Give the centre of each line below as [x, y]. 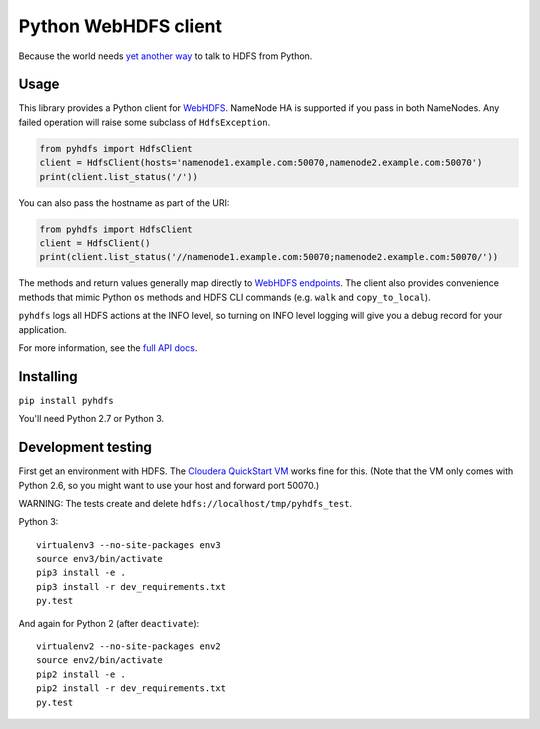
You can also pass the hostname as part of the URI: [124, 202]
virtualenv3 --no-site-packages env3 [129, 544]
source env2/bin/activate [100, 660]
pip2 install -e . [81, 674]
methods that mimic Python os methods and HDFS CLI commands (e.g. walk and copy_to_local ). [224, 297]
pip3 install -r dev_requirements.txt [131, 586]
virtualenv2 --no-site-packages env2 [129, 646]
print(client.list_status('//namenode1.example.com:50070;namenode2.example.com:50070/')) [269, 257]
